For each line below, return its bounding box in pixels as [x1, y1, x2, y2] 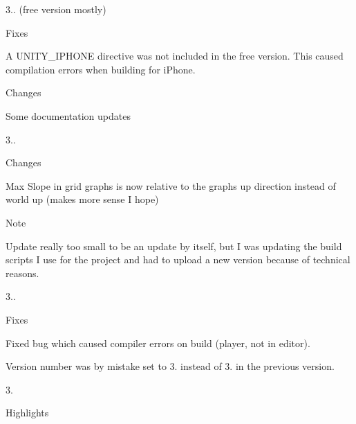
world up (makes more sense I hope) [6, 192, 159, 206]
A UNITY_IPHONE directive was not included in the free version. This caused [6, 48, 344, 63]
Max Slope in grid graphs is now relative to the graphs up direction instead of [6, 178, 336, 193]
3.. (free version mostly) [6, 2, 106, 16]
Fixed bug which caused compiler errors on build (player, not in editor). [6, 335, 310, 350]
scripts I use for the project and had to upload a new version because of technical [6, 252, 350, 267]
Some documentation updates [6, 108, 131, 123]
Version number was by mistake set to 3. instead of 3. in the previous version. [6, 359, 335, 373]
